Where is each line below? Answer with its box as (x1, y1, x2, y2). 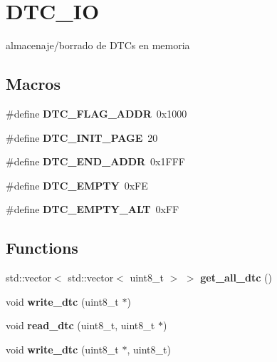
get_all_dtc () (200, 270, 272, 285)
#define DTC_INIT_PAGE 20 (6, 130, 158, 145)
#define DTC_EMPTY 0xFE (6, 177, 148, 192)
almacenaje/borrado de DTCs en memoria (6, 38, 190, 53)
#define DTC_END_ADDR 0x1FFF (6, 154, 185, 169)
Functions (6, 237, 78, 259)
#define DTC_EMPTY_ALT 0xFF (6, 202, 179, 217)
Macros (6, 73, 61, 95)
